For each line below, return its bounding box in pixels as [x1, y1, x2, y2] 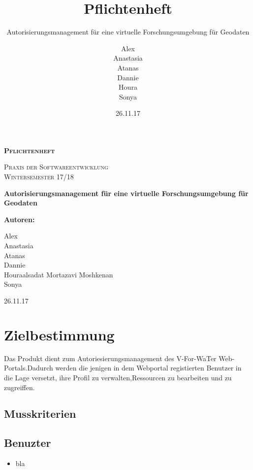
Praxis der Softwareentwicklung [4, 162, 108, 172]
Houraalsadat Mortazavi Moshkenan [4, 269, 113, 279]
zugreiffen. [4, 382, 35, 392]
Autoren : [4, 214, 35, 224]
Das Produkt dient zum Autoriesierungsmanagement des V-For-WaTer [4, 353, 217, 363]
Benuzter [4, 435, 51, 450]
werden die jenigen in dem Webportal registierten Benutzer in [55, 363, 242, 373]
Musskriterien [4, 406, 76, 421]
